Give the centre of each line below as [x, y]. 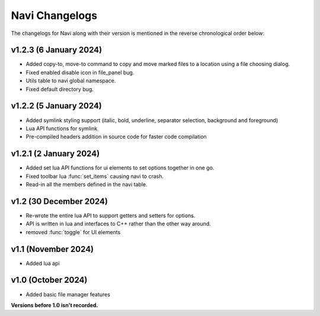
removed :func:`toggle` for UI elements [73, 232]
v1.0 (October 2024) [49, 280]
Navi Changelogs [54, 15]
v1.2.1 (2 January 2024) [55, 154]
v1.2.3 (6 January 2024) [57, 50]
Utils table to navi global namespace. [71, 81]
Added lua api [43, 263]
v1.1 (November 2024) [52, 249]
